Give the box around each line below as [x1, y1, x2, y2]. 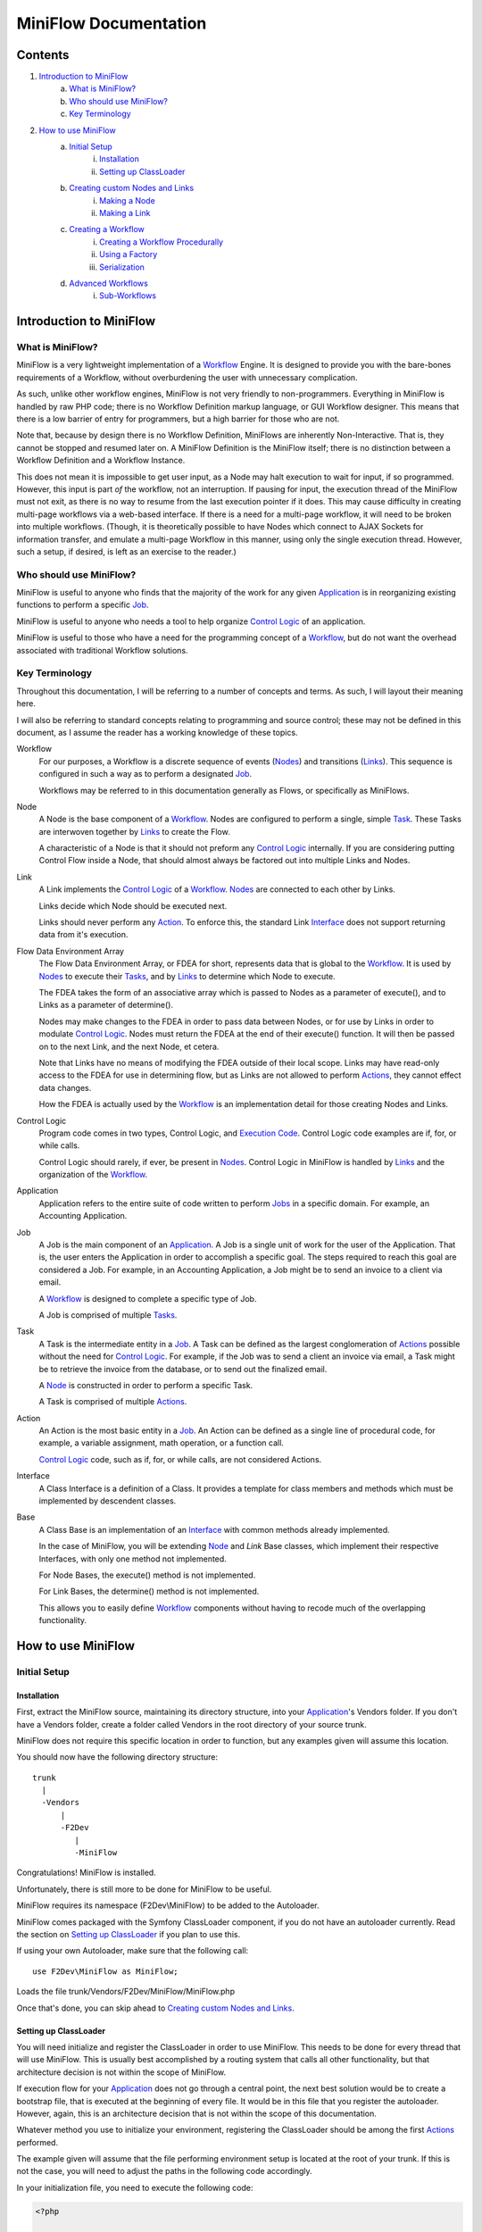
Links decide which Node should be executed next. [38, 900, 228, 911]
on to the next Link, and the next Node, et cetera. [38, 1041, 220, 1052]
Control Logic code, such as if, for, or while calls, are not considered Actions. [38, 1453, 322, 1464]
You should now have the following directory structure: [16, 1752, 219, 1762]
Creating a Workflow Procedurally [99, 237, 223, 247]
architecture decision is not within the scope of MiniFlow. [16, 2067, 227, 2078]
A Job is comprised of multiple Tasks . [38, 1309, 178, 1320]
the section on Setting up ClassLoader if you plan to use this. [16, 1929, 241, 1939]
